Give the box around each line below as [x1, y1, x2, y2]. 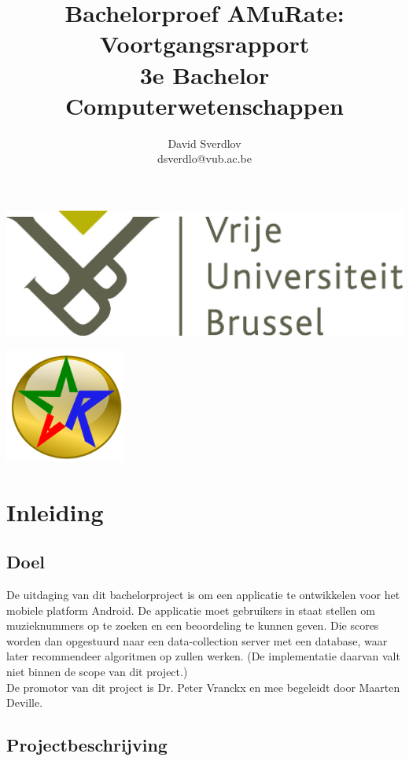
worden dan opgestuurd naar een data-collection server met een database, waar [6, 632, 388, 649]
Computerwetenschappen [65, 89, 344, 121]
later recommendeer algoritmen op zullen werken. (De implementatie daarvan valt [6, 648, 400, 664]
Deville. [6, 694, 43, 711]
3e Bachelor [139, 58, 270, 90]
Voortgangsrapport [99, 28, 310, 60]
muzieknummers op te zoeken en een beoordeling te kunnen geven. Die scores [6, 617, 379, 634]
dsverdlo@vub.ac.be [157, 150, 252, 167]
